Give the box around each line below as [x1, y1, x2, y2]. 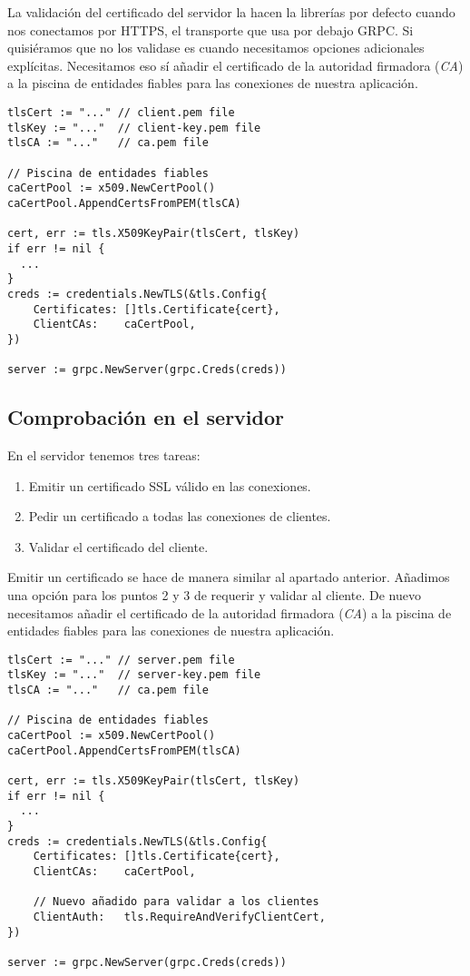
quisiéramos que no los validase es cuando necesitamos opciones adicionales [7, 38, 425, 57]
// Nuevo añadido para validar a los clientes [33, 895, 319, 909]
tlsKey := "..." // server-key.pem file [7, 668, 261, 682]
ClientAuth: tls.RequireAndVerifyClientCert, [33, 910, 326, 923]
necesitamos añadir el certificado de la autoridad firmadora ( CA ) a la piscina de [7, 603, 452, 622]
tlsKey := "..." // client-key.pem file [7, 121, 261, 134]
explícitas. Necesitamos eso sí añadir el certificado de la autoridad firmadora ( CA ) [7, 55, 464, 74]
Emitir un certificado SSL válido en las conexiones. [28, 476, 311, 495]
